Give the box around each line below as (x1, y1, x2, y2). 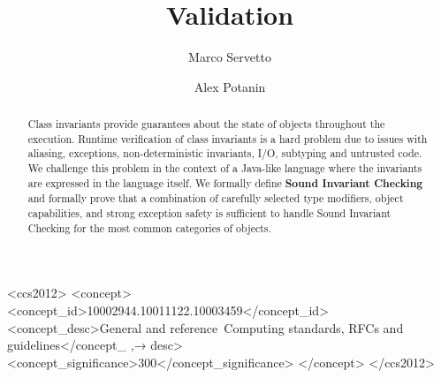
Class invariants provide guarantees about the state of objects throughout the (27, 117, 385, 132)
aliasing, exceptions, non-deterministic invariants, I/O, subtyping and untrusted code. (27, 146, 422, 161)
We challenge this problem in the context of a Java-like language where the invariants (27, 161, 422, 176)
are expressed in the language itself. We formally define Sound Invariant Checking (27, 175, 423, 191)
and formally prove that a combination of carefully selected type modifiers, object (27, 191, 404, 206)
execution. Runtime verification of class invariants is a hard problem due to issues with (27, 131, 428, 146)
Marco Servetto (188, 48, 271, 66)
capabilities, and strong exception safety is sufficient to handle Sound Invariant (27, 206, 392, 221)
